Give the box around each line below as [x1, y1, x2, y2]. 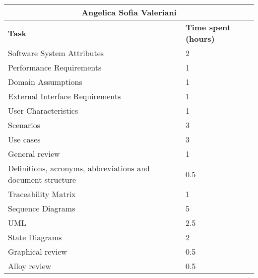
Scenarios [8, 119, 41, 131]
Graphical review [8, 246, 67, 257]
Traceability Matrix [8, 188, 76, 200]
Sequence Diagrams [8, 203, 75, 214]
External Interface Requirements [8, 90, 121, 102]
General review [8, 148, 60, 159]
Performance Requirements [8, 62, 102, 73]
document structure [8, 174, 76, 185]
